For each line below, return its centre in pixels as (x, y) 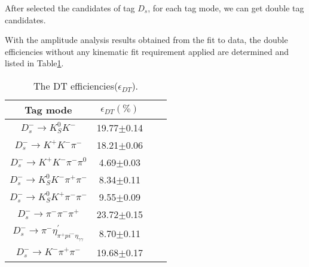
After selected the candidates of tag (70, 8)
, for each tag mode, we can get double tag (226, 8)
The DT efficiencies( (76, 85)
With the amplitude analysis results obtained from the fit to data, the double (146, 40)
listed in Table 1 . (34, 63)
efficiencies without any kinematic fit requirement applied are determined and (147, 51)
